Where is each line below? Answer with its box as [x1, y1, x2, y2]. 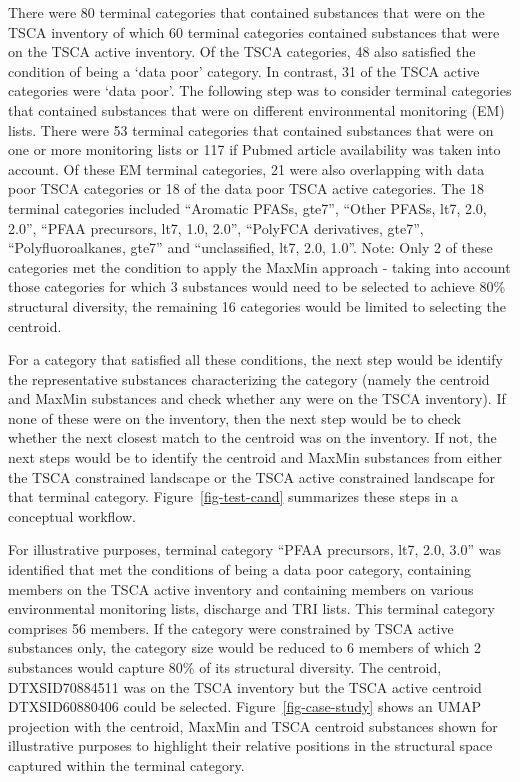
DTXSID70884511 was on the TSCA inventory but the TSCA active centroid [8, 676, 482, 697]
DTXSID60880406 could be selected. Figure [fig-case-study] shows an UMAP [8, 696, 481, 717]
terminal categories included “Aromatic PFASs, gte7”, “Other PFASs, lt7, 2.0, [8, 197, 487, 218]
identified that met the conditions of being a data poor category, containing [8, 559, 471, 580]
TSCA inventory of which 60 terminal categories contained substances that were [8, 21, 500, 42]
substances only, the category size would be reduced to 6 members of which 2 [8, 637, 481, 658]
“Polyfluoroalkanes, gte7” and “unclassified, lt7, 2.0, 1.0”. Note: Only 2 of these [8, 237, 493, 258]
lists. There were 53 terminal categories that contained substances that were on [8, 119, 494, 140]
